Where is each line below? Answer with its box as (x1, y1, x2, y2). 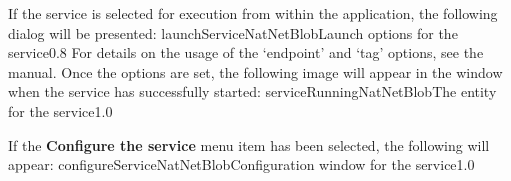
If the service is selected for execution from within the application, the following (8, 3, 498, 23)
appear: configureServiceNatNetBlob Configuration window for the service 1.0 (8, 154, 475, 175)
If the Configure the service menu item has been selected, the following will (8, 134, 490, 155)
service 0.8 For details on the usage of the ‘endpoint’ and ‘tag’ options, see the (8, 42, 484, 63)
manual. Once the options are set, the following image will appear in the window (8, 61, 503, 82)
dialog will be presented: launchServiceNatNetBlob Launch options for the (8, 22, 458, 43)
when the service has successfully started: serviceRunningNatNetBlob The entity (8, 81, 497, 102)
